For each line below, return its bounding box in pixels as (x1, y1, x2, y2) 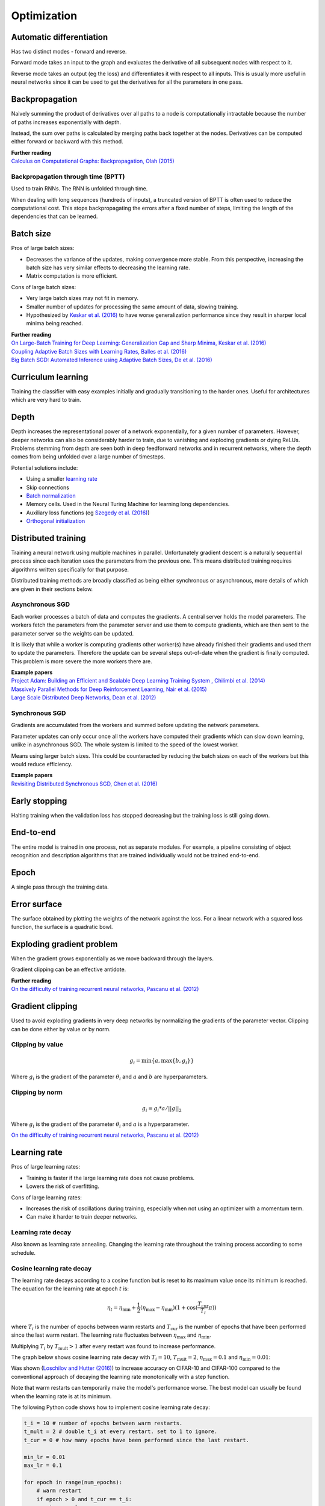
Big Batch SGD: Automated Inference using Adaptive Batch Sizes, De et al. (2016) (11, 356, 213, 363)
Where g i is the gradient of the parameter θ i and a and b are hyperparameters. (11, 1073, 208, 1081)
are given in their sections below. (11, 585, 93, 593)
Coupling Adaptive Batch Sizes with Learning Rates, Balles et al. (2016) (11, 348, 187, 355)
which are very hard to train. (11, 396, 81, 404)
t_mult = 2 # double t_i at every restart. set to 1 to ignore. (23, 1428, 218, 1435)
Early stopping (11, 796, 67, 806)
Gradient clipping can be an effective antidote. (11, 966, 126, 973)
